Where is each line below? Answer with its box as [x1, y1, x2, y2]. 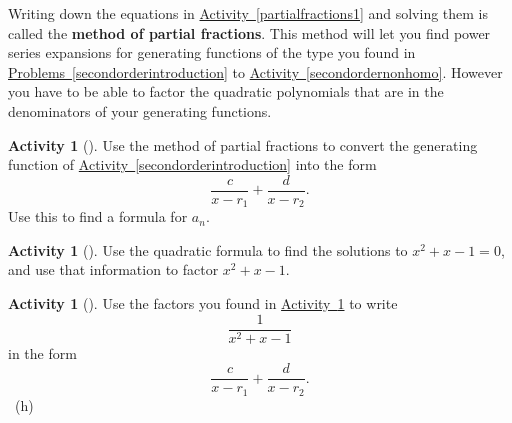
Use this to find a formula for [8, 206, 188, 227]
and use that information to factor [8, 259, 219, 280]
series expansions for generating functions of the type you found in [8, 42, 416, 63]
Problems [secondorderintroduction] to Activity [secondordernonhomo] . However [8, 61, 503, 82]
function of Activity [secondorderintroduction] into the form [8, 154, 377, 175]
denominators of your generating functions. [8, 100, 272, 121]
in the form [8, 342, 77, 363]
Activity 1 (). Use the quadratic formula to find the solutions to [8, 239, 408, 260]
